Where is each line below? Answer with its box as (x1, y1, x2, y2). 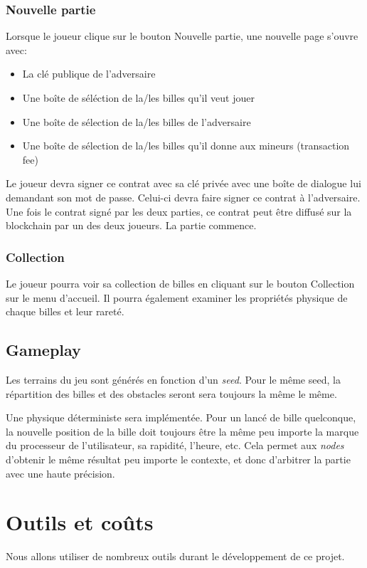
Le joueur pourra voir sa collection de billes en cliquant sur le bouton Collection (6, 275, 355, 290)
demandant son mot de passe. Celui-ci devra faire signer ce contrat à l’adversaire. (6, 189, 361, 204)
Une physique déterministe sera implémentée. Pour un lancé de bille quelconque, (6, 410, 356, 425)
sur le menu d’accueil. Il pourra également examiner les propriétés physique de (6, 290, 348, 305)
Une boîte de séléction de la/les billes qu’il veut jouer (22, 90, 255, 105)
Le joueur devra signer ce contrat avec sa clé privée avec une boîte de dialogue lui (6, 176, 361, 191)
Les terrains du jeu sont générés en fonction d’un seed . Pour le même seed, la (6, 372, 341, 386)
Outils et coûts (6, 507, 154, 537)
